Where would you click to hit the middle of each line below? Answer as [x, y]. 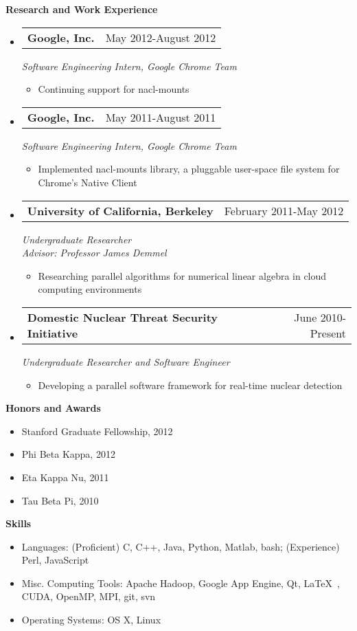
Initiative [53, 333]
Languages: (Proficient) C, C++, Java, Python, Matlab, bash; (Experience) [181, 546]
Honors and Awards [53, 408]
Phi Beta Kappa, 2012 [68, 454]
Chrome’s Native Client [88, 182]
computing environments [90, 289]
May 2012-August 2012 [161, 37]
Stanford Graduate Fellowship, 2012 [97, 431]
